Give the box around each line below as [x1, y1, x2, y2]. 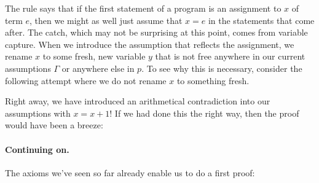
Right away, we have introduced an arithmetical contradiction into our [5, 95, 270, 107]
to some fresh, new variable [42, 50, 146, 63]
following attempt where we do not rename [5, 74, 167, 87]
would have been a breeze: [5, 119, 103, 131]
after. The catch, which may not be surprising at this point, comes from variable [5, 26, 308, 39]
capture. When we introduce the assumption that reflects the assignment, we [5, 37, 294, 50]
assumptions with [5, 106, 71, 119]
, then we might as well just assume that [30, 14, 183, 26]
